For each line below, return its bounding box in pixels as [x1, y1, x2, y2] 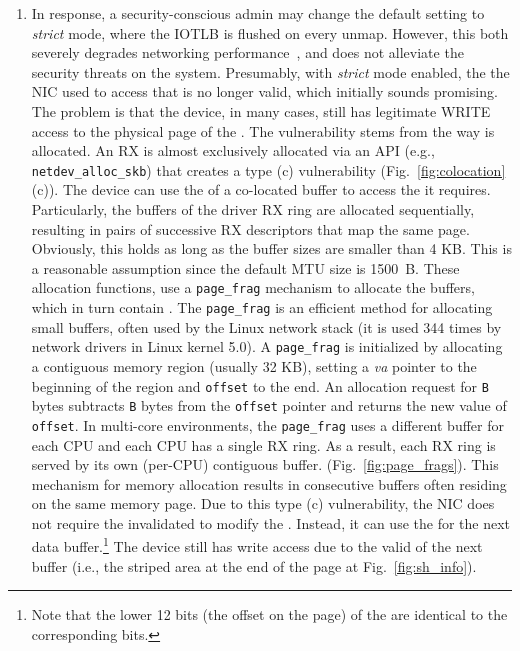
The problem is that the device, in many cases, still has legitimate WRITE [31, 100, 491, 121]
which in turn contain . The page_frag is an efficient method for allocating [31, 297, 493, 318]
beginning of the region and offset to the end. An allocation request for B [31, 375, 489, 396]
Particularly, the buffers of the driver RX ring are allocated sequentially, [31, 199, 475, 219]
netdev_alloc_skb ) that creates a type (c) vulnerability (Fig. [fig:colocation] [31, 159, 506, 180]
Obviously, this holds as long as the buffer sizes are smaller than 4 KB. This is [31, 238, 512, 259]
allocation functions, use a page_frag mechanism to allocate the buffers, [31, 277, 475, 298]
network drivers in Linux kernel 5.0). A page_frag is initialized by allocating [31, 336, 503, 357]
